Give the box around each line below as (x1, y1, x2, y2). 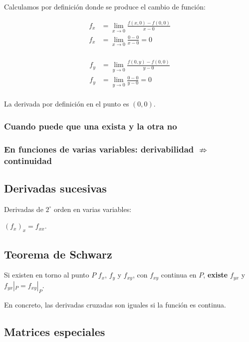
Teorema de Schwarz (4, 246, 112, 261)
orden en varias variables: (54, 203, 132, 214)
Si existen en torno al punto (4, 269, 89, 280)
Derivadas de (4, 203, 43, 214)
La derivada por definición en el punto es (4, 98, 129, 109)
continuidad (4, 154, 52, 166)
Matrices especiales (4, 323, 105, 339)
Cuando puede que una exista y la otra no (4, 119, 177, 132)
